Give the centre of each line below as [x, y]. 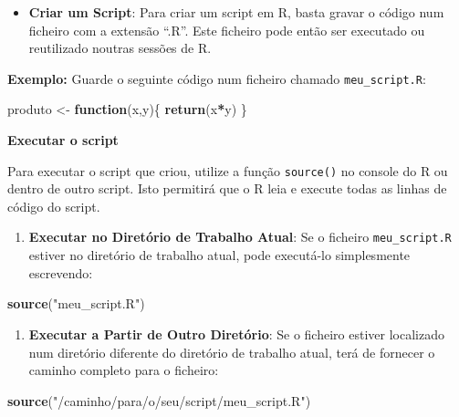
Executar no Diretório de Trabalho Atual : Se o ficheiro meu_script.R [240, 237]
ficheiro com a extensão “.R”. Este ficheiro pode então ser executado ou [227, 30]
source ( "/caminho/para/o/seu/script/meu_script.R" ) [159, 400]
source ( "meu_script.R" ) [76, 303]
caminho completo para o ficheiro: [124, 370]
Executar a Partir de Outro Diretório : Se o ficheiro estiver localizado [236, 334]
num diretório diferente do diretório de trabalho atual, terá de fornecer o [232, 352]
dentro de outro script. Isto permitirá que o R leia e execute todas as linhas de [227, 188]
